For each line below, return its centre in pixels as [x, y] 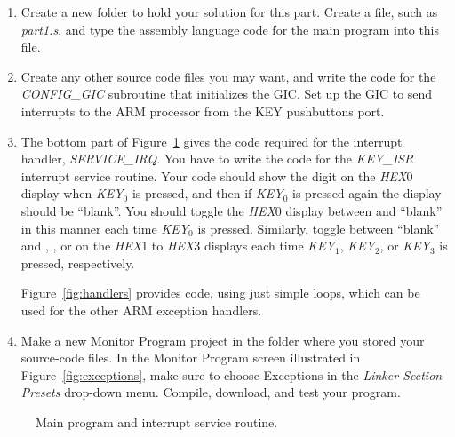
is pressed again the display [367, 193]
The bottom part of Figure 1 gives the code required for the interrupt [212, 141]
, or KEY [405, 246]
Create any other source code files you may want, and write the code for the [228, 76]
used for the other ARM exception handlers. [141, 310]
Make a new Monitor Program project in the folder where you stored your [223, 340]
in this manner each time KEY [105, 228]
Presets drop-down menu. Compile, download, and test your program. [211, 392]
